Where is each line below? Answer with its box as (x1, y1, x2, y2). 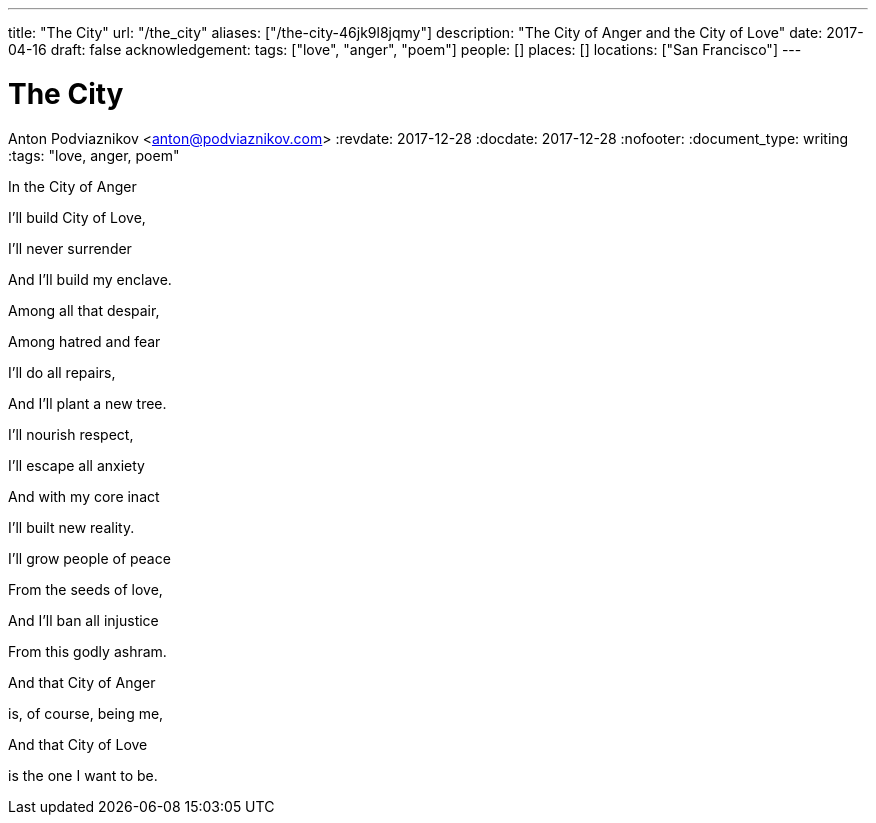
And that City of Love (8, 735, 148, 753)
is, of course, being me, (8, 704, 164, 722)
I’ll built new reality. (8, 518, 135, 536)
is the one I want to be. (8, 766, 158, 784)
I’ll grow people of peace (8, 549, 171, 567)
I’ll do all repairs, (8, 363, 116, 381)
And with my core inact (8, 487, 160, 505)
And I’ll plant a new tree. (8, 394, 167, 412)
